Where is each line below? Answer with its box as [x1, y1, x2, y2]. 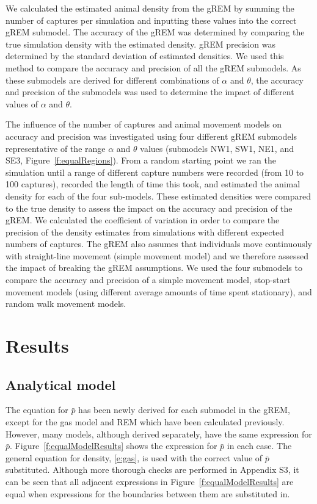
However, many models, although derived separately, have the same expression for [5, 427, 312, 440]
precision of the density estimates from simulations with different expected [5, 225, 284, 238]
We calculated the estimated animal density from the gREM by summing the [5, 2, 294, 14]
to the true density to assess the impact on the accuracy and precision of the [5, 201, 293, 214]
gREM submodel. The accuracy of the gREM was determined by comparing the [5, 26, 305, 38]
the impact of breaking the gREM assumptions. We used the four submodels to [5, 261, 302, 274]
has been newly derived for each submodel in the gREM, [78, 403, 290, 416]
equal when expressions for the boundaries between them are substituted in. [5, 487, 290, 500]
